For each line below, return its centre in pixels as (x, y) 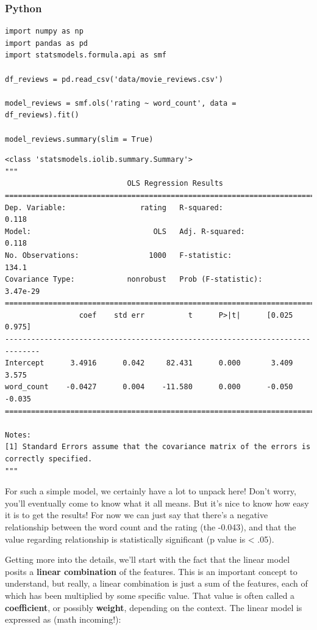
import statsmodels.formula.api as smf (86, 55)
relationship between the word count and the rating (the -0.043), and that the (151, 526)
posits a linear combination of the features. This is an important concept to (151, 571)
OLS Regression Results (175, 184)
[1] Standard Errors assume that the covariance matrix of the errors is (158, 447)
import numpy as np (44, 31)
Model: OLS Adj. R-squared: (125, 231)
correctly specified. (49, 459)
